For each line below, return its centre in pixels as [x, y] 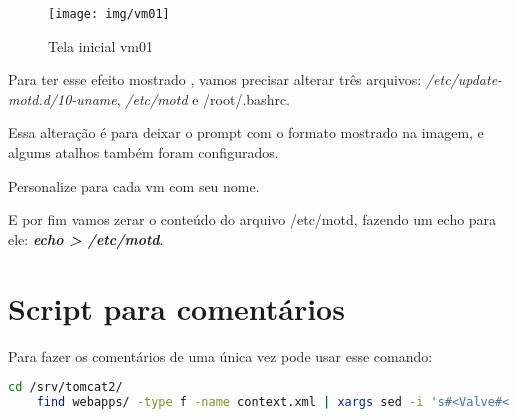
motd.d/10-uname [62, 98]
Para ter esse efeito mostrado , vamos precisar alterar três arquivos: [215, 79]
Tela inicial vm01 [100, 45]
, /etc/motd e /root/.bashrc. [203, 98]
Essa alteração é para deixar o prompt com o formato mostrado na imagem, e [246, 132]
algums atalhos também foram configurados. [143, 152]
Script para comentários [176, 307]
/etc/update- [464, 79]
